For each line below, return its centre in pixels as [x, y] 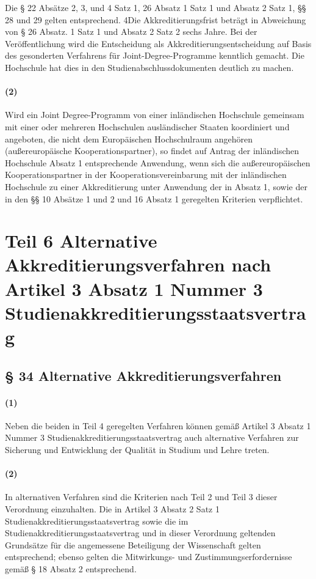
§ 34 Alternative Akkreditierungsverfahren [143, 375]
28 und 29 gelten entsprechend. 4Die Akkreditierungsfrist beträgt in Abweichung [156, 19]
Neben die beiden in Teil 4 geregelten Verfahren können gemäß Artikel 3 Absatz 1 [158, 425]
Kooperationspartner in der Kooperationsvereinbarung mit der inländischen [146, 175]
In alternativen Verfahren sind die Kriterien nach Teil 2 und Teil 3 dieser [141, 497]
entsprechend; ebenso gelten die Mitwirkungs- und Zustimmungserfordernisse [149, 557]
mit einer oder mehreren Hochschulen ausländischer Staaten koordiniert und [147, 126]
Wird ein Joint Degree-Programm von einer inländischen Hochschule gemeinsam [155, 115]
